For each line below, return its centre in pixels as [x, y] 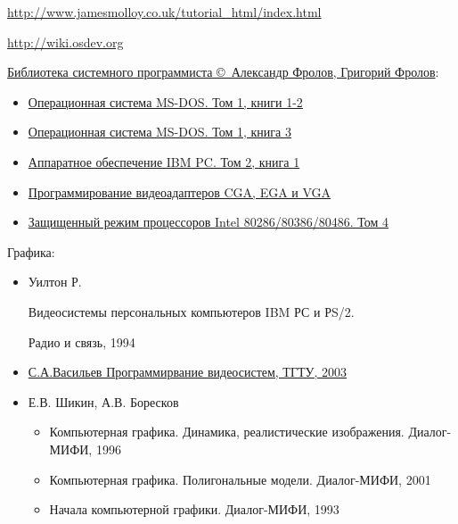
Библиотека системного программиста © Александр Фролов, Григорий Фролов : [223, 72]
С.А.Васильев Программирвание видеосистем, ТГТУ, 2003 [188, 372]
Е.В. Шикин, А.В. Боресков [103, 401]
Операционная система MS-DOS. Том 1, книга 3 [159, 132]
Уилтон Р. [55, 282]
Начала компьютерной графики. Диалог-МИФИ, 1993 [194, 509]
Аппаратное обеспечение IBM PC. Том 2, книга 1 [164, 161]
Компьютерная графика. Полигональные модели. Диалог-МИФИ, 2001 [240, 479]
